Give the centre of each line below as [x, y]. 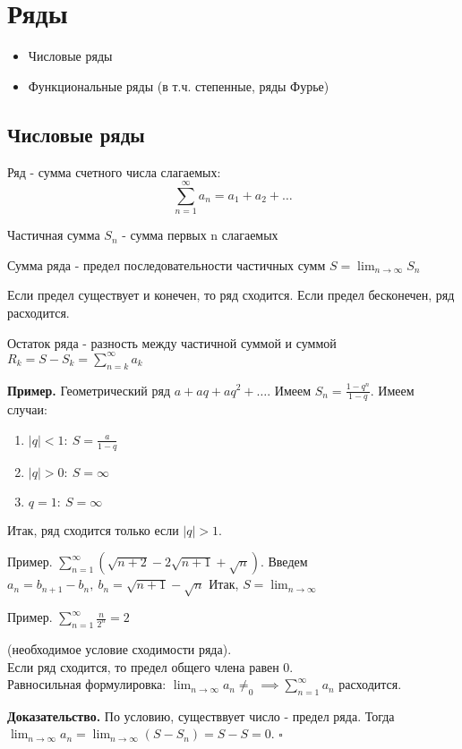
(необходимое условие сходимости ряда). [120, 648]
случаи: [27, 409]
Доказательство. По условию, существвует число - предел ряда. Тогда [201, 715]
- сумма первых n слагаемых [200, 235]
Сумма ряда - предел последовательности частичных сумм [167, 264]
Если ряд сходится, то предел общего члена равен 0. [150, 666]
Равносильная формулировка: [87, 684]
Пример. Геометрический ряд [89, 390]
